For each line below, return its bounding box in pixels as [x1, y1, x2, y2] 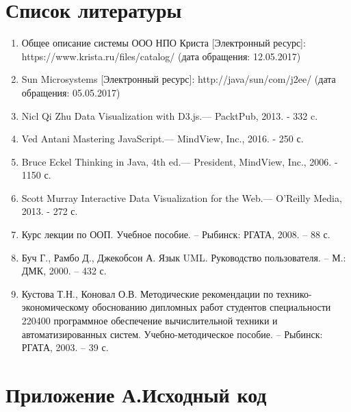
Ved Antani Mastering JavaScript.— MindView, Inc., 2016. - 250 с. [21, 131, 304, 146]
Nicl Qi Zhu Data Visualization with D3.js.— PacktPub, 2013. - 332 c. [21, 108, 318, 123]
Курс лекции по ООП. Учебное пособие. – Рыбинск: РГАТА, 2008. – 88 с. [21, 227, 330, 242]
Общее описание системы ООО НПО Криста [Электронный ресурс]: [21, 36, 306, 50]
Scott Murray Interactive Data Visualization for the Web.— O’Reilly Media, [21, 190, 342, 205]
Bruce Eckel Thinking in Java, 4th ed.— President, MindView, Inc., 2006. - [21, 154, 338, 168]
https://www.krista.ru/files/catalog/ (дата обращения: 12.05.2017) [21, 49, 301, 63]
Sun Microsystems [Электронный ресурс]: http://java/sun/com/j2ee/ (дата [21, 72, 336, 86]
